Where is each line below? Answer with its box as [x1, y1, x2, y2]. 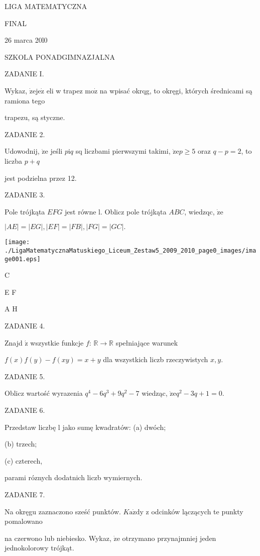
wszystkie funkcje [30, 337, 84, 348]
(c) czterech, [5, 455, 43, 466]
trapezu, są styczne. [5, 112, 65, 123]
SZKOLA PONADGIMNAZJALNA [5, 51, 115, 62]
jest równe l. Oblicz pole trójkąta [65, 206, 167, 216]
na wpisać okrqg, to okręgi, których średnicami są [99, 85, 252, 95]
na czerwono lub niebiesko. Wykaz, [5, 532, 111, 543]
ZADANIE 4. [5, 320, 45, 331]
